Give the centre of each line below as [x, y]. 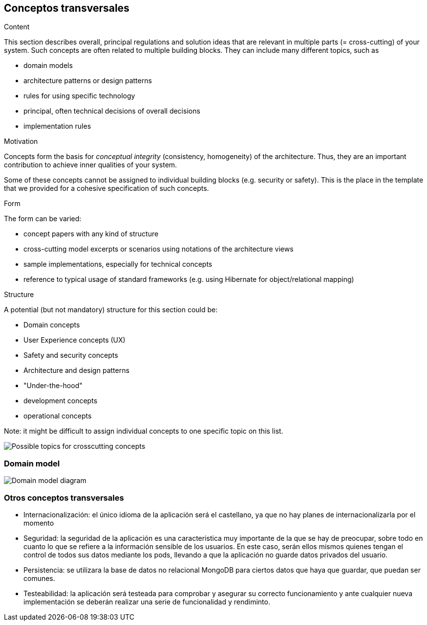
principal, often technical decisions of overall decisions [112, 111]
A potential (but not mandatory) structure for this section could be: [111, 310]
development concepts [61, 401]
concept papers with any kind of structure [91, 234]
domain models [48, 66]
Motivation [21, 141]
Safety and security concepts [71, 355]
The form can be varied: [43, 219]
